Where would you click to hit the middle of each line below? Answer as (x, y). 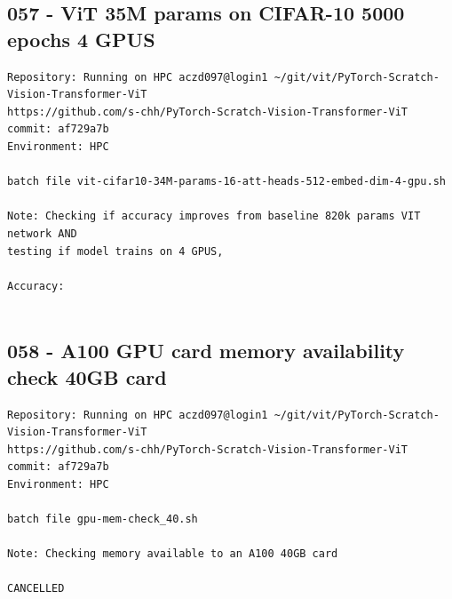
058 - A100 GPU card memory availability (206, 351)
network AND (42, 233)
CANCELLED (36, 589)
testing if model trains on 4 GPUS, (115, 251)
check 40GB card (87, 376)
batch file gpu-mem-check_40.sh (103, 519)
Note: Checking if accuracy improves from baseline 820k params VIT (214, 216)
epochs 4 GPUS (81, 39)
